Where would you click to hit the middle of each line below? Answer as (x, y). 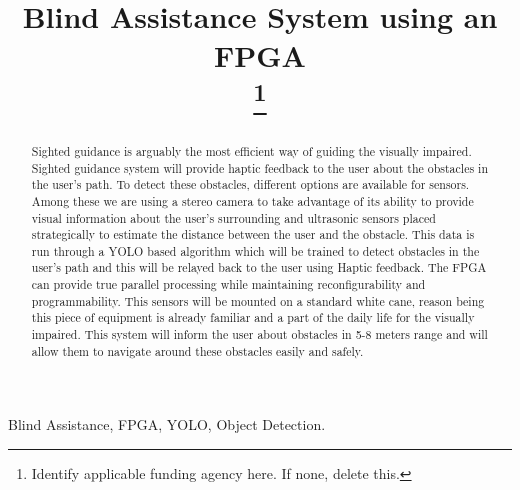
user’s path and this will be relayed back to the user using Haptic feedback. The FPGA (259, 267)
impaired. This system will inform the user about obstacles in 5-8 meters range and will (259, 334)
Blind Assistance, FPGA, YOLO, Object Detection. (167, 424)
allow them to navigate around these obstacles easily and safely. (197, 350)
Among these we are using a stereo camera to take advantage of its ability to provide (252, 200)
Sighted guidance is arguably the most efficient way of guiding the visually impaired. (251, 150)
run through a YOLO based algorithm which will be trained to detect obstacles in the (255, 250)
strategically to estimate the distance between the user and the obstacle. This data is (253, 234)
